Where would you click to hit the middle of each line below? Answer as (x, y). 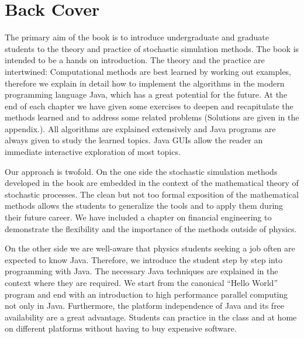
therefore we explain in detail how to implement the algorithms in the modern (145, 83)
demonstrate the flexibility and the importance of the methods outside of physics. (151, 228)
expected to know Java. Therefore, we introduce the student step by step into (144, 259)
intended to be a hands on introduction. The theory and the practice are (135, 60)
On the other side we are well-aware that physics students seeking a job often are (150, 248)
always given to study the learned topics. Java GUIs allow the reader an (134, 140)
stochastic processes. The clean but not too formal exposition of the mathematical (152, 194)
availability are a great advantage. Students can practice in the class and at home (151, 317)
